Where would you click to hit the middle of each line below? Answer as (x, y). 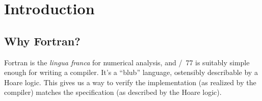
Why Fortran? (42, 41)
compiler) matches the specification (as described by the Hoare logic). (113, 92)
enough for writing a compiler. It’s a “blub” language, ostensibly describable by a (131, 72)
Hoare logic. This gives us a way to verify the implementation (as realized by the (130, 82)
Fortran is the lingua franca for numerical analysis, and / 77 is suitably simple (127, 62)
